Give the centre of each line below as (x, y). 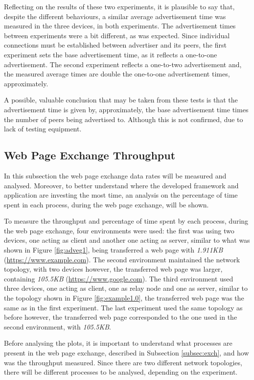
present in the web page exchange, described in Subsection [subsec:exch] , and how (127, 353)
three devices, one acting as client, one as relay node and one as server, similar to (126, 288)
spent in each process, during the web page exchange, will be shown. (106, 204)
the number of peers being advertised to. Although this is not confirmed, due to (124, 119)
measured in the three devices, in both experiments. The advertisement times (120, 26)
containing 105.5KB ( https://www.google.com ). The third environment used (119, 278)
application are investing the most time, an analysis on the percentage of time (121, 195)
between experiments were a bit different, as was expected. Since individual (117, 35)
